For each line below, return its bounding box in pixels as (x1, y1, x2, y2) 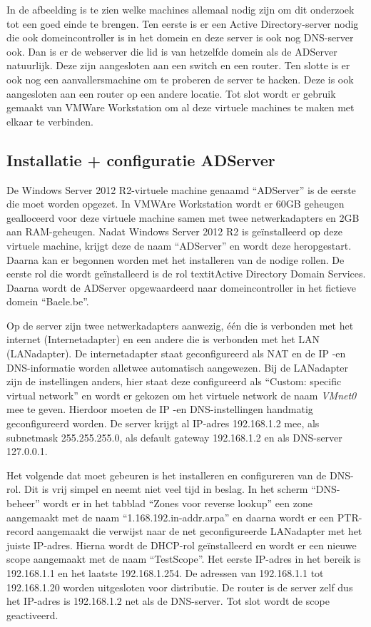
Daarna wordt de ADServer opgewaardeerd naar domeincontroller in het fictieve (6, 280, 356, 295)
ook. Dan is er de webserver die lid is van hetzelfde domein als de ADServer (6, 44, 337, 58)
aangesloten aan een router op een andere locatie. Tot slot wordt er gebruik (6, 86, 336, 101)
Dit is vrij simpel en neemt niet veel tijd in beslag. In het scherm (24, 481, 308, 496)
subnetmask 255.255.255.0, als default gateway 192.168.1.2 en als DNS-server (6, 429, 342, 444)
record (6, 524, 34, 539)
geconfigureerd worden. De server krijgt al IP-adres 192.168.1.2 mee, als (6, 416, 320, 431)
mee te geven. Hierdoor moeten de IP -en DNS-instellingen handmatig (6, 402, 313, 417)
